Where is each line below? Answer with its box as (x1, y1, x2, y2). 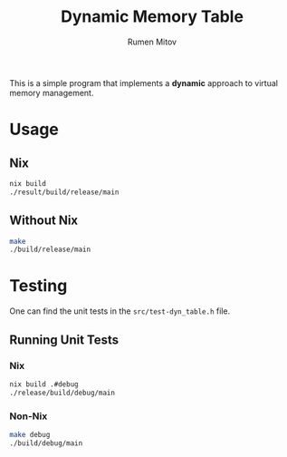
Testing (9, 276, 68, 297)
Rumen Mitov (127, 36, 177, 47)
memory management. (9, 87, 94, 98)
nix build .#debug (9, 379, 79, 389)
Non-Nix (9, 410, 48, 423)
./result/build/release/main (9, 188, 120, 197)
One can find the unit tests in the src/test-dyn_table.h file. (9, 306, 231, 316)
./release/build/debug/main (9, 388, 116, 397)
